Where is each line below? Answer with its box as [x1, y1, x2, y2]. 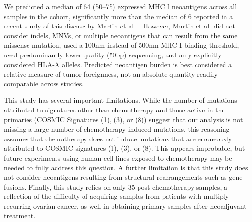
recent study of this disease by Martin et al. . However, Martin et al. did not [4, 21, 236, 31]
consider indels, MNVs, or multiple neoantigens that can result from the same [4, 30, 238, 40]
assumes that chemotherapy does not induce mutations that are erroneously [4, 133, 232, 143]
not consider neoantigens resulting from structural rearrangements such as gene [4, 172, 243, 182]
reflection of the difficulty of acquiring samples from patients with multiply [4, 191, 229, 201]
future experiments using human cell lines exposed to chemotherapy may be [4, 152, 232, 163]
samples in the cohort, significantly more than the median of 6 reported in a [4, 11, 233, 21]
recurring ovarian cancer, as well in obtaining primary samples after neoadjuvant [4, 200, 247, 211]
